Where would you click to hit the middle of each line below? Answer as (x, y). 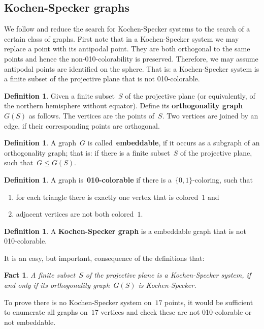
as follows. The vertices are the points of (92, 115)
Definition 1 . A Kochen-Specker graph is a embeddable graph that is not (125, 231)
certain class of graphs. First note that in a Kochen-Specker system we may (122, 38)
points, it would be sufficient (209, 302)
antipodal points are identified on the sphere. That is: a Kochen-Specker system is (132, 68)
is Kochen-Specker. (167, 285)
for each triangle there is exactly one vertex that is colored (107, 197)
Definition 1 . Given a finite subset (60, 95)
